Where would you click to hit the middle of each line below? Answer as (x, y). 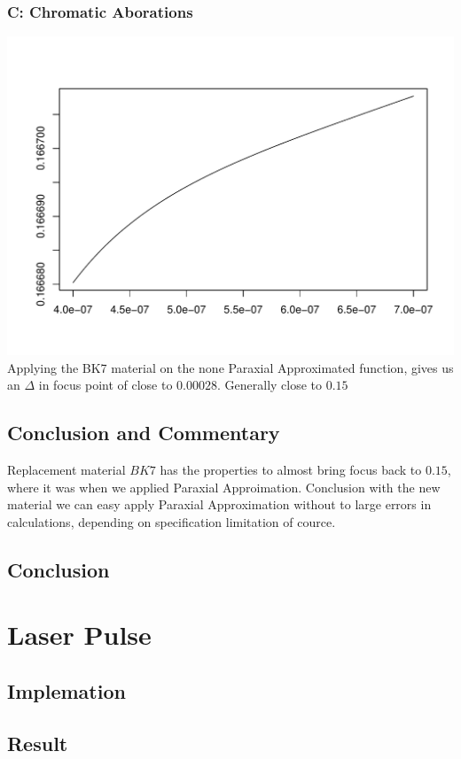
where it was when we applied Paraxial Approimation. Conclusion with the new (224, 487)
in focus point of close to (105, 385)
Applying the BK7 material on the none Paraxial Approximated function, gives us (230, 367)
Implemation (66, 690)
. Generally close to (270, 385)
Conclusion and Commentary (144, 433)
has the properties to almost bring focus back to (291, 469)
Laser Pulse (79, 635)
